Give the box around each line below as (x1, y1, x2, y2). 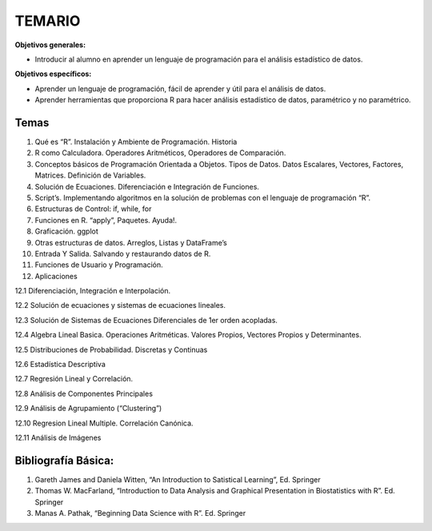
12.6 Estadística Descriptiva (14, 360, 106, 369)
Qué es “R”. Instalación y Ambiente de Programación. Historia (34, 137, 238, 147)
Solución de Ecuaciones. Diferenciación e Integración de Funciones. (34, 182, 260, 191)
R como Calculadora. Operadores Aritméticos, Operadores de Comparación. (34, 148, 286, 158)
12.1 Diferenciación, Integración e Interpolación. (14, 286, 171, 296)
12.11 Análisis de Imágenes (14, 433, 102, 442)
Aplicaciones (34, 271, 78, 281)
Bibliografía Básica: (14, 453, 114, 467)
